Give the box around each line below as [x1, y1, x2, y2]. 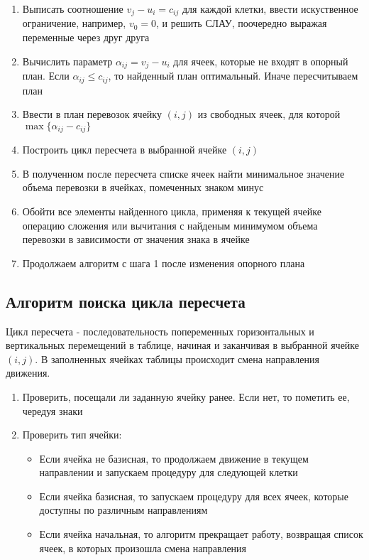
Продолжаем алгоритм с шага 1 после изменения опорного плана [22, 255, 305, 270]
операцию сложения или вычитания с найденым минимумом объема [22, 217, 318, 232]
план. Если [22, 68, 70, 83]
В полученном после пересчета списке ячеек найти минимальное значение [22, 166, 345, 181]
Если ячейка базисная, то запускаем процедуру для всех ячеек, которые [39, 488, 348, 503]
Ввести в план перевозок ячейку [22, 107, 162, 122]
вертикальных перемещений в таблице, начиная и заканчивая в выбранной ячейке [6, 338, 360, 352]
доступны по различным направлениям [39, 502, 208, 517]
